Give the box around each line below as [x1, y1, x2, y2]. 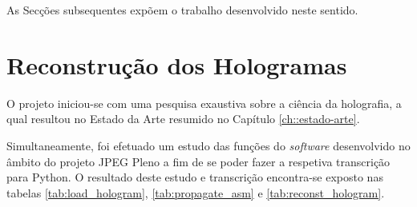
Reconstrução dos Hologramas [6, 48, 347, 81]
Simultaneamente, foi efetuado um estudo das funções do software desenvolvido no [6, 137, 411, 153]
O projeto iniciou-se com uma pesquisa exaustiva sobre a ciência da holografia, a [6, 94, 402, 111]
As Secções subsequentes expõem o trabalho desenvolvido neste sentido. [6, 2, 358, 18]
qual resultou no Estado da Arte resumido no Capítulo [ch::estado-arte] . [6, 110, 360, 127]
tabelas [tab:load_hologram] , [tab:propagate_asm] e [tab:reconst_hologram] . [6, 184, 385, 201]
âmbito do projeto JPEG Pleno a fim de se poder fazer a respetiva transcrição [6, 153, 391, 169]
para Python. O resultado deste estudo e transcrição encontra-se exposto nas [6, 169, 383, 185]
